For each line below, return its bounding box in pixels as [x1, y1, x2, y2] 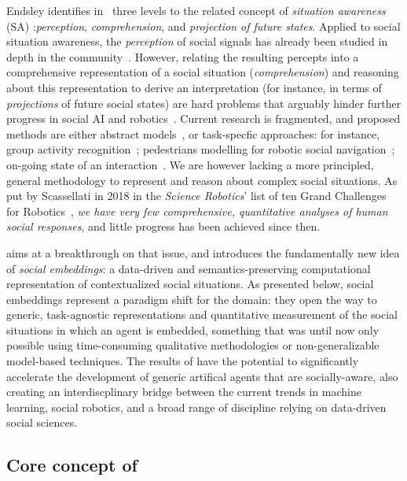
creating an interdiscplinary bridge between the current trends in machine [6, 383, 361, 400]
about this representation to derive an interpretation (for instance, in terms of [6, 79, 382, 95]
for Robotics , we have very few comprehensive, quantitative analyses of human [6, 202, 388, 219]
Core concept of [6, 453, 137, 477]
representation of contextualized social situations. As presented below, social [6, 276, 374, 292]
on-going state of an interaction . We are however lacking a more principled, [6, 156, 374, 172]
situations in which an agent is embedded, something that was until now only [6, 321, 379, 338]
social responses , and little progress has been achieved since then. [6, 218, 321, 235]
